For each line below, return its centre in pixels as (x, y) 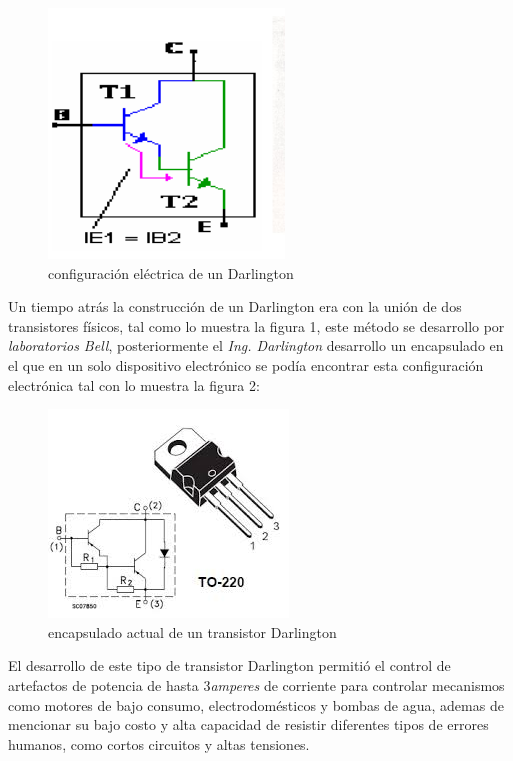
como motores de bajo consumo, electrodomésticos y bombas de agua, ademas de (256, 704)
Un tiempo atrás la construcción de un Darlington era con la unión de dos (235, 306)
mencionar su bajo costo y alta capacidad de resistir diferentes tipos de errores (248, 724)
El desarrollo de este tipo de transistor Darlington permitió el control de (229, 665)
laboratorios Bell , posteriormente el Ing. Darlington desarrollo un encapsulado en (256, 345)
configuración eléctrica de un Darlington (171, 272)
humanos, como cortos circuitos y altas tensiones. (159, 743)
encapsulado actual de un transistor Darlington (192, 631)
